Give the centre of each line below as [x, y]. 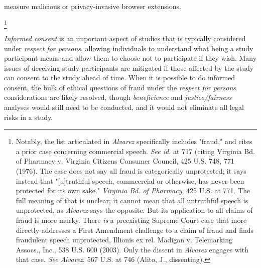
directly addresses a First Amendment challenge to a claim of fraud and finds [135, 230]
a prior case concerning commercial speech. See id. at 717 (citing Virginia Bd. [135, 151]
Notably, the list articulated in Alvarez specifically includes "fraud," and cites [134, 141]
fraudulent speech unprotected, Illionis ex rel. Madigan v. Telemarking [124, 240]
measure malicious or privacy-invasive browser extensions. [93, 6]
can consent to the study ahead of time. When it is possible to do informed [120, 78]
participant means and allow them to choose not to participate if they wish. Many [130, 58]
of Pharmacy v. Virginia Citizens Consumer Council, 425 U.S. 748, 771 [125, 161]
